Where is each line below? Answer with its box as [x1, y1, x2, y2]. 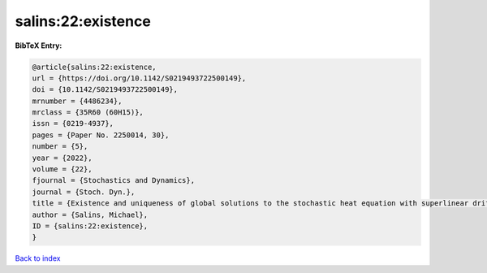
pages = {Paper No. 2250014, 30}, [32, 130, 170, 140]
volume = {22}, [32, 165, 93, 174]
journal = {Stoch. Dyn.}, [32, 187, 136, 197]
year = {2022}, [32, 153, 93, 162]
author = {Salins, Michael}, [32, 210, 149, 219]
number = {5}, [32, 142, 88, 151]
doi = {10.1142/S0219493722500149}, [32, 85, 179, 94]
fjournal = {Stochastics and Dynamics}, [32, 175, 195, 185]
